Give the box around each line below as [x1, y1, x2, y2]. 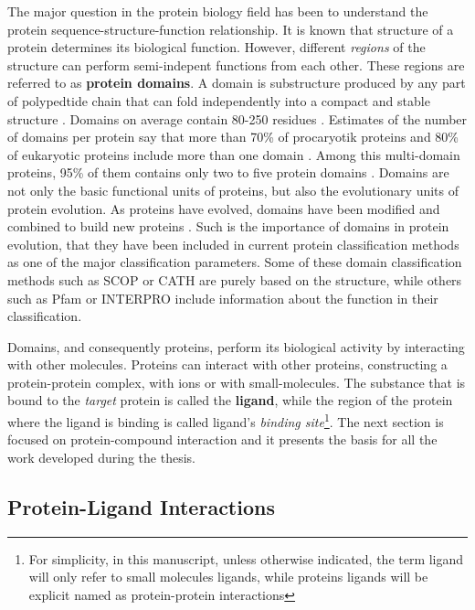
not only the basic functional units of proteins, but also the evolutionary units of [7, 180, 459, 199]
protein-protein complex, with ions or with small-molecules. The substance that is [7, 372, 466, 391]
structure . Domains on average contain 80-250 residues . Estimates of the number [7, 109, 468, 128]
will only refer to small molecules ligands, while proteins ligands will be [28, 567, 428, 586]
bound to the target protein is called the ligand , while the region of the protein [7, 391, 453, 410]
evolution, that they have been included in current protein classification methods [7, 234, 459, 253]
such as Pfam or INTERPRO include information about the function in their [7, 288, 438, 307]
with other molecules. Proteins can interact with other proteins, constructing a [7, 355, 448, 374]
